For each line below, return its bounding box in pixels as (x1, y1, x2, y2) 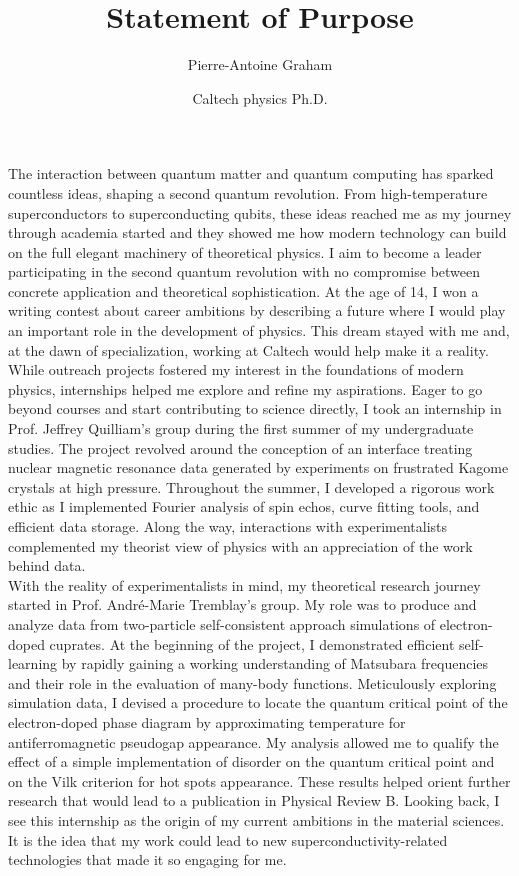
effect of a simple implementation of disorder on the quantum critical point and (8, 751, 495, 772)
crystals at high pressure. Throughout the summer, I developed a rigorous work (8, 476, 495, 497)
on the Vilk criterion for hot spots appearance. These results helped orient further (8, 770, 511, 791)
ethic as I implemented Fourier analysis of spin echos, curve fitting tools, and (8, 496, 480, 517)
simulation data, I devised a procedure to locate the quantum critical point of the (8, 692, 508, 713)
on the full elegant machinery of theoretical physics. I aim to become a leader (8, 241, 482, 262)
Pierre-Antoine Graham (187, 54, 333, 75)
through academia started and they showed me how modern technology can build (8, 222, 507, 243)
